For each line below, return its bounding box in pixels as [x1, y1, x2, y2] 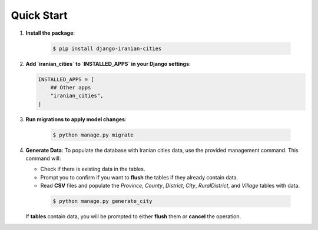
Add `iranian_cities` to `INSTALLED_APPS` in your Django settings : [25, 60, 191, 67]
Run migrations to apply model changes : [25, 115, 127, 123]
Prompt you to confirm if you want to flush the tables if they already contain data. [40, 174, 238, 181]
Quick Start [11, 9, 68, 22]
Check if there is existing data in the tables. [40, 165, 145, 173]
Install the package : [25, 29, 75, 36]
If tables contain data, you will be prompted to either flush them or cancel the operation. [25, 213, 241, 220]
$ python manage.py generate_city [52, 198, 153, 205]
